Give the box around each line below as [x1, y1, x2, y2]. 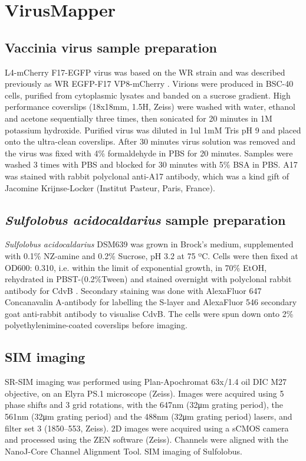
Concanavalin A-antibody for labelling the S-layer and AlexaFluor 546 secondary [5, 296, 297, 308]
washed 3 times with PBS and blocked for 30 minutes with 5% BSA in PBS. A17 [5, 158, 298, 171]
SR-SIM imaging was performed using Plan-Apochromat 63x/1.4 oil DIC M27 [5, 375, 287, 388]
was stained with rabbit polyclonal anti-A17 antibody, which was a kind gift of [5, 169, 289, 182]
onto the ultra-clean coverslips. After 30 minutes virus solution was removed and [5, 135, 295, 148]
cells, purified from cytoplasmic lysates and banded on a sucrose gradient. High [5, 89, 291, 101]
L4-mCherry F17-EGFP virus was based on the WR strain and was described [5, 66, 285, 78]
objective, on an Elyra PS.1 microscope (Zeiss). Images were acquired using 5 [5, 387, 284, 399]
